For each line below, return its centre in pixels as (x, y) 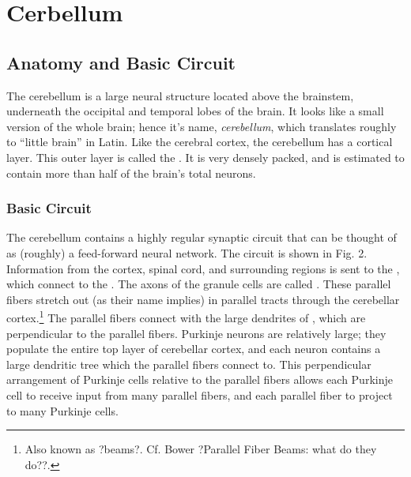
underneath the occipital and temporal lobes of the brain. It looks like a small (195, 111)
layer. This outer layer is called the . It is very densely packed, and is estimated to (205, 157)
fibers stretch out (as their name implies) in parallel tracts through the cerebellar (203, 299)
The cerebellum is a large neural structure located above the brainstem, (180, 95)
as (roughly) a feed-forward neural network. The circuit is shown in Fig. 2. (187, 252)
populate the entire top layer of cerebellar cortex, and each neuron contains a (194, 349)
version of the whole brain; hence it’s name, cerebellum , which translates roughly (202, 126)
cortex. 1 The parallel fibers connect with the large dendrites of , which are (186, 316)
